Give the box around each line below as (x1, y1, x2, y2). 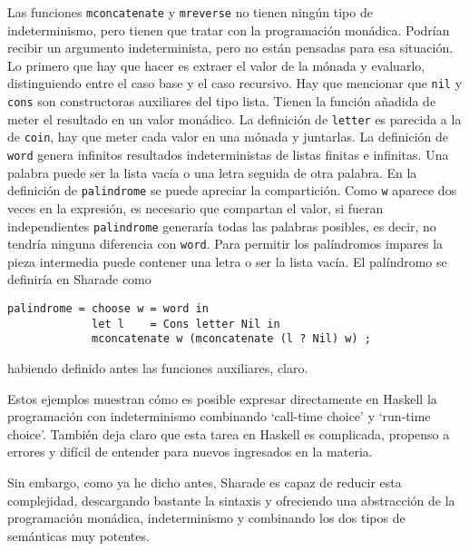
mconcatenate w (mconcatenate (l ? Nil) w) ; (92, 332, 371, 346)
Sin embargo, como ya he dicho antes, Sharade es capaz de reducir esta (7, 473, 402, 491)
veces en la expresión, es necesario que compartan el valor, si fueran (7, 198, 384, 217)
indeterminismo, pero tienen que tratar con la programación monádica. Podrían (7, 20, 450, 39)
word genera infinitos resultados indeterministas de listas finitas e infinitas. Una (7, 145, 449, 164)
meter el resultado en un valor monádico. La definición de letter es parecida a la (7, 109, 462, 128)
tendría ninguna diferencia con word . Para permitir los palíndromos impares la (7, 234, 444, 253)
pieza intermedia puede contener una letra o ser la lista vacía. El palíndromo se (7, 251, 447, 271)
